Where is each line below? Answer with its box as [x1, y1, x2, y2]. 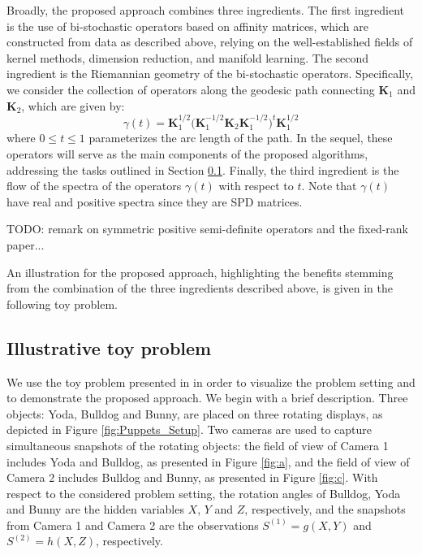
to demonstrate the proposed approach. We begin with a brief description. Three [6, 389, 408, 406]
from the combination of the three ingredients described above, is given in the [6, 280, 393, 297]
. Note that [301, 177, 357, 194]
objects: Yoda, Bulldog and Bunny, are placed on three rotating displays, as [6, 405, 383, 422]
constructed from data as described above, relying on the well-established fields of [6, 33, 413, 50]
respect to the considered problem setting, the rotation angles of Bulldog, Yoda [6, 484, 401, 501]
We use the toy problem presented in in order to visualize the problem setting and [6, 373, 416, 390]
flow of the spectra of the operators [6, 177, 182, 194]
